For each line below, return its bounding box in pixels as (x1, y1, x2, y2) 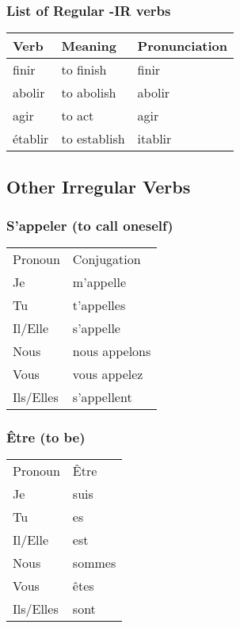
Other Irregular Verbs (6, 174, 191, 198)
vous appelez (72, 365, 143, 384)
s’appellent (72, 388, 132, 407)
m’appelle (72, 273, 126, 292)
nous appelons (72, 342, 151, 361)
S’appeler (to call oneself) (6, 215, 173, 235)
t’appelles (72, 296, 126, 315)
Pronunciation (137, 36, 228, 56)
